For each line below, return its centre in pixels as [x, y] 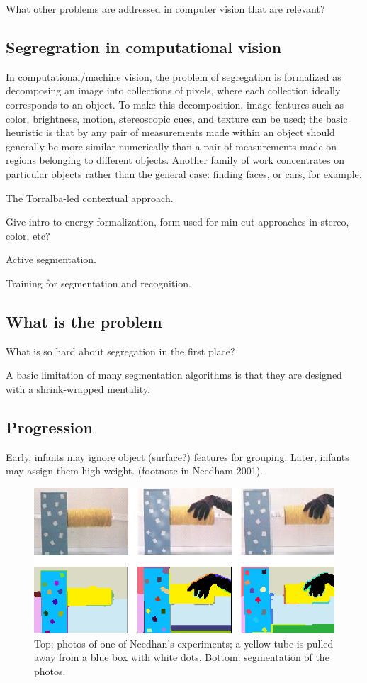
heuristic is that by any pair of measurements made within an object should [170, 132]
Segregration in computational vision [144, 46]
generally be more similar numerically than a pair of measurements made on [171, 146]
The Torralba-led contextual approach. [90, 198]
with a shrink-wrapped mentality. [78, 388]
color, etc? [28, 235]
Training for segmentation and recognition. [98, 283]
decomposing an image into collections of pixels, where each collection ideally [173, 90]
